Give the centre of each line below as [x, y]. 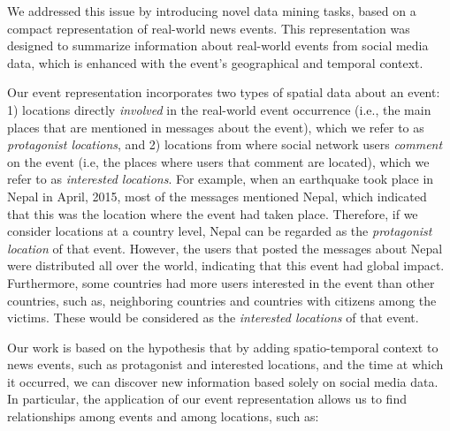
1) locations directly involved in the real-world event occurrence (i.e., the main [219, 109]
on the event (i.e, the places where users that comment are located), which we [218, 161]
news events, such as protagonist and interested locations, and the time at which [225, 364]
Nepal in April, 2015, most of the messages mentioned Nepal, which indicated [217, 196]
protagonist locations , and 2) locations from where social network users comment [225, 144]
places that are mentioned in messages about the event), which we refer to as [216, 127]
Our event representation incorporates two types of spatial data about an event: [224, 92]
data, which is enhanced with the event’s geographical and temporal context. [215, 62]
